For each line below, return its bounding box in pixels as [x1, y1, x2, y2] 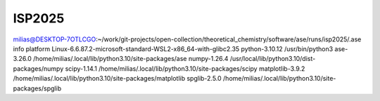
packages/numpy [13, 64, 64, 73]
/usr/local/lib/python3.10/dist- [229, 55, 316, 63]
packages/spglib [13, 84, 62, 93]
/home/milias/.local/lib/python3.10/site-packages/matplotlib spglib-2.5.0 [13, 74, 222, 83]
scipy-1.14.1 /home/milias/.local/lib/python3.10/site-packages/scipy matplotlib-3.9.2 [65, 64, 305, 73]
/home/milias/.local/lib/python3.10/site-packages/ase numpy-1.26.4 [32, 55, 229, 63]
